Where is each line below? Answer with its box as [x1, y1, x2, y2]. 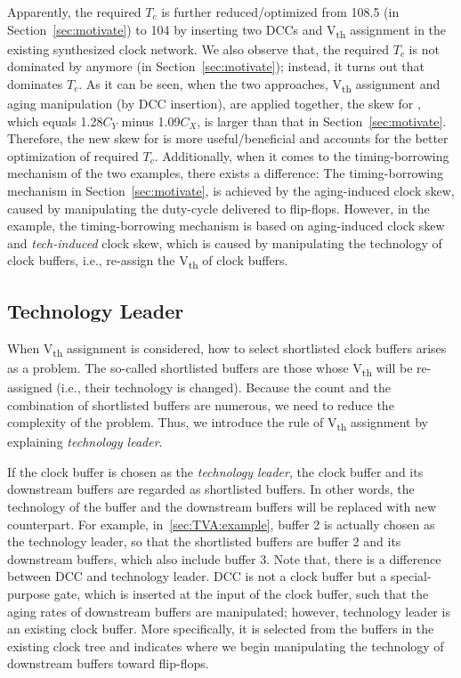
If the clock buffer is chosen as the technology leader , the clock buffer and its [7, 462, 424, 480]
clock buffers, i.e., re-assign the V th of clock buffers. [7, 251, 288, 272]
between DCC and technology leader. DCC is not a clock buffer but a [7, 567, 387, 585]
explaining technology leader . [7, 432, 163, 451]
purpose [7, 585, 50, 603]
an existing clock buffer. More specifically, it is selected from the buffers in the [7, 619, 434, 638]
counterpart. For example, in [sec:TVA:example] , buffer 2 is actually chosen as [7, 514, 435, 533]
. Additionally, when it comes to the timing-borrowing [154, 146, 449, 165]
